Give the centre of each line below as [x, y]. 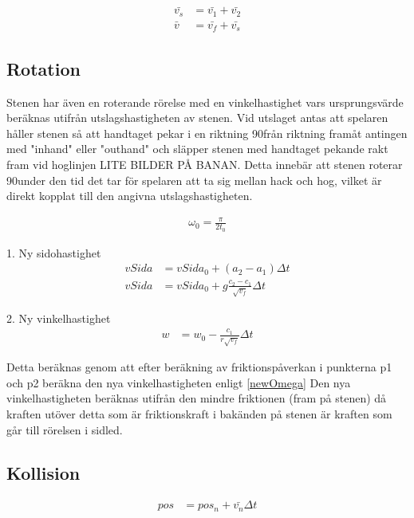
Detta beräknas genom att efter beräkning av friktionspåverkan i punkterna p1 [199, 367]
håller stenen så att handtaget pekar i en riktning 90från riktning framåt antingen [207, 133]
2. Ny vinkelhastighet [59, 318]
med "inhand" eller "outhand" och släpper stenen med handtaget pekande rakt [197, 149]
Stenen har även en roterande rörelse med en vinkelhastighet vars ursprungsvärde [205, 102]
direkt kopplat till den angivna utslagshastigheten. [130, 196]
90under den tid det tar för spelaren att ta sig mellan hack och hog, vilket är [194, 180]
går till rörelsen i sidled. [65, 429]
